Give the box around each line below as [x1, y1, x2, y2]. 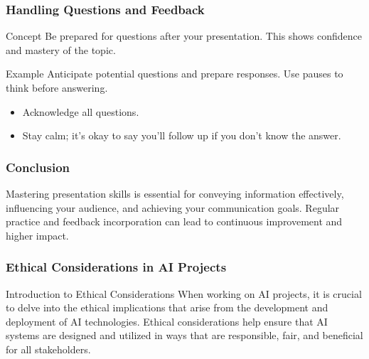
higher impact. [6, 227, 69, 242]
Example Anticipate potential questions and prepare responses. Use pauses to [6, 66, 343, 81]
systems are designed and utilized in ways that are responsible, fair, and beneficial [6, 328, 363, 343]
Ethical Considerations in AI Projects [6, 258, 227, 276]
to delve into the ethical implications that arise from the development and [6, 300, 328, 315]
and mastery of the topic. [6, 42, 116, 57]
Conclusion [6, 158, 70, 176]
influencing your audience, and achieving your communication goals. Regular [6, 200, 340, 215]
